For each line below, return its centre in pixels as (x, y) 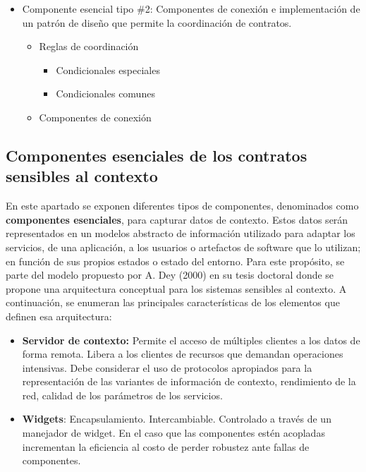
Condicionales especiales (108, 69)
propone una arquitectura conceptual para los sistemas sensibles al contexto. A (176, 288)
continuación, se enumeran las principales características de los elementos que (173, 302)
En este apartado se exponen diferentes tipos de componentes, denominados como (182, 206)
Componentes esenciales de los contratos (157, 155)
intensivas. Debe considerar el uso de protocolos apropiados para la (167, 367)
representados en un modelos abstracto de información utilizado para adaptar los (181, 233)
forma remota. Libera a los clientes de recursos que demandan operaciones (183, 354)
